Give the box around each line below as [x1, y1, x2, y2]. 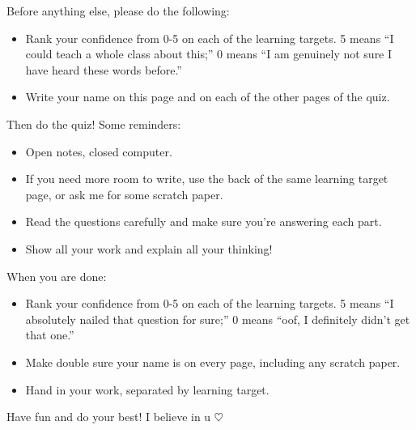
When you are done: [6, 267, 107, 284]
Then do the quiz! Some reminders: [6, 115, 181, 132]
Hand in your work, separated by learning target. [25, 381, 270, 398]
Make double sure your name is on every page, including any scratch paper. [25, 353, 401, 370]
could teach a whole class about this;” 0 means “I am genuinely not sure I [25, 45, 393, 62]
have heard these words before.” [25, 61, 182, 78]
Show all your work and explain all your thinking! [25, 240, 273, 257]
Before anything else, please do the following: [6, 2, 230, 19]
